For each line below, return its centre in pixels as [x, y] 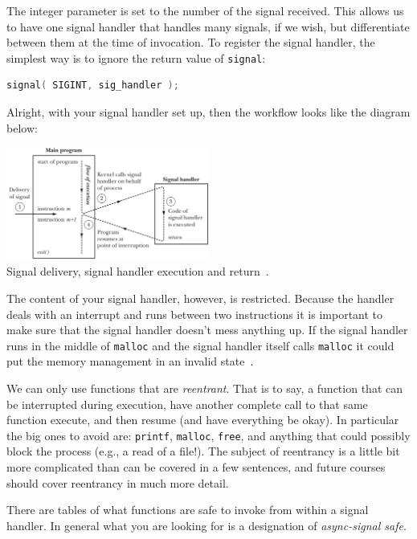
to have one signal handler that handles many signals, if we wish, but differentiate [208, 26]
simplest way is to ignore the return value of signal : [136, 57]
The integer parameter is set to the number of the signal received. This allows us [205, 10]
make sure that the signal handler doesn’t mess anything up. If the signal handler [207, 330]
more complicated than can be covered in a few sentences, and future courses [196, 466]
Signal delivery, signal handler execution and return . [138, 271]
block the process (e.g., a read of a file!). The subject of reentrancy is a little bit [203, 451]
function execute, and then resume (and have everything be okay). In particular [203, 420]
